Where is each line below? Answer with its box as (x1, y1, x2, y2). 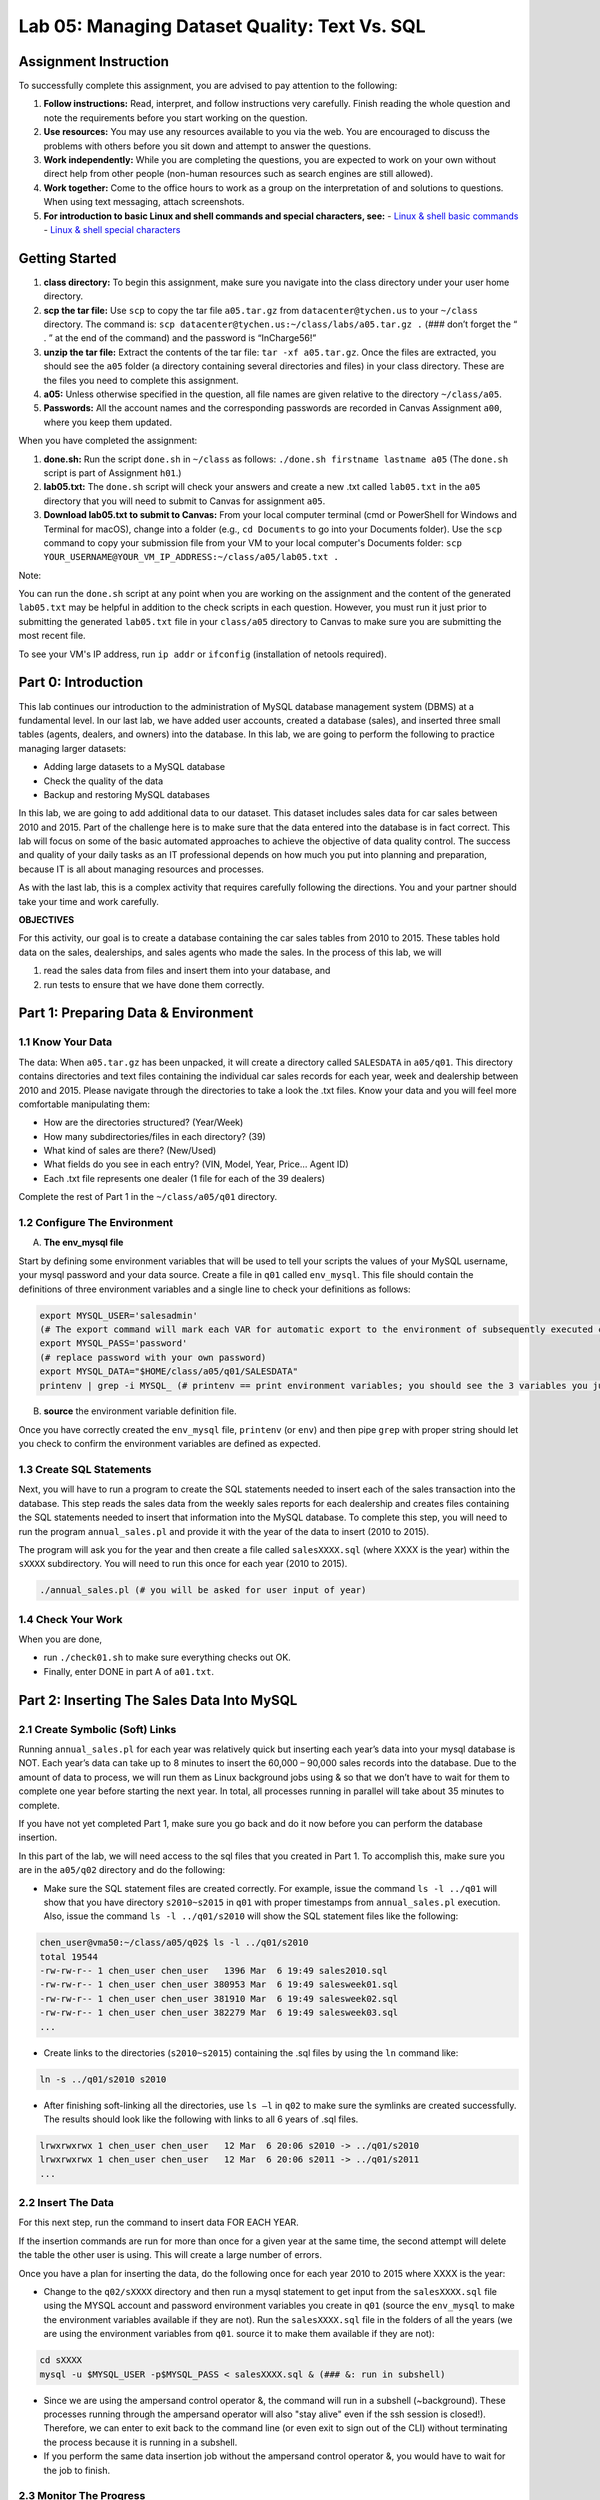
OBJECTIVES (18, 914, 75, 926)
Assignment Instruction (18, 53, 170, 70)
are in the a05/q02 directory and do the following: (18, 1864, 226, 1876)
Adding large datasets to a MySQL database (43, 761, 225, 773)
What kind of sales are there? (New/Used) (43, 1145, 217, 1157)
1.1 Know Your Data (18, 1035, 113, 1049)
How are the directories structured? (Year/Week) (43, 1116, 244, 1129)
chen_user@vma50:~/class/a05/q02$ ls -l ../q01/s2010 (39, 1937, 309, 1949)
